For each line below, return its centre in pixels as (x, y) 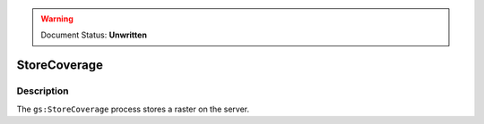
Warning (57, 19)
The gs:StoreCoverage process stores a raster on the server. (133, 109)
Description (43, 91)
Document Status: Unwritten (94, 35)
